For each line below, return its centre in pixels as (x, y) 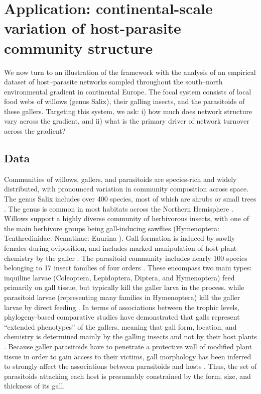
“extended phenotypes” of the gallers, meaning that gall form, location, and (120, 326)
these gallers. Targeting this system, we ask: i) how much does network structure (128, 111)
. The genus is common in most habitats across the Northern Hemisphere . (119, 208)
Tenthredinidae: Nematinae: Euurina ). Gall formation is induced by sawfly (120, 238)
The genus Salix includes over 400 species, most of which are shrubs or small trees (130, 199)
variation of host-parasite (93, 28)
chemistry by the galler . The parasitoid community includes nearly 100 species (126, 258)
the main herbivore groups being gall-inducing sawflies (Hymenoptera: (112, 228)
